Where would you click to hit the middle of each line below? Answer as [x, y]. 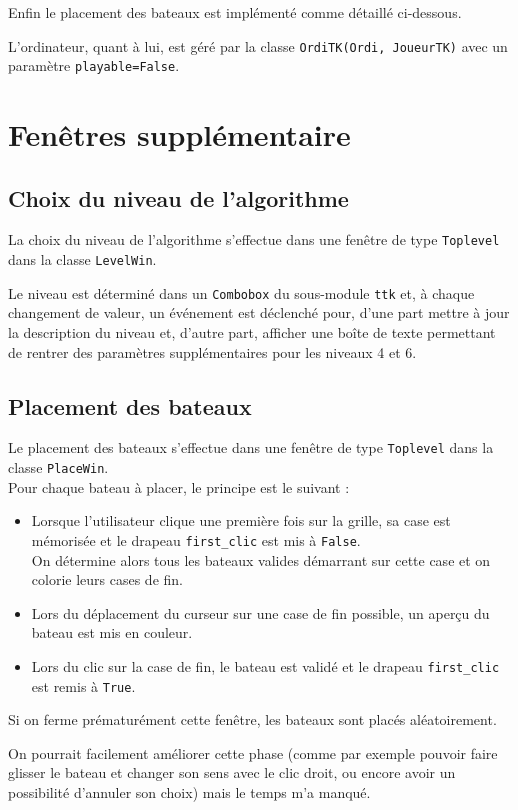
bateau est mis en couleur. [112, 632]
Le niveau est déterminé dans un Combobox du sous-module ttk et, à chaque [241, 292]
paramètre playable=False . [94, 65]
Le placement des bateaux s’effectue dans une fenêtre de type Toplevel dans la [251, 447]
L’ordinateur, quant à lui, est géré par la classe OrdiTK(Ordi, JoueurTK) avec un [258, 45]
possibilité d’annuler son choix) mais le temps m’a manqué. [189, 792]
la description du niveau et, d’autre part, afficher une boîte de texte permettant [252, 332]
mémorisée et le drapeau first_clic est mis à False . [196, 539]
